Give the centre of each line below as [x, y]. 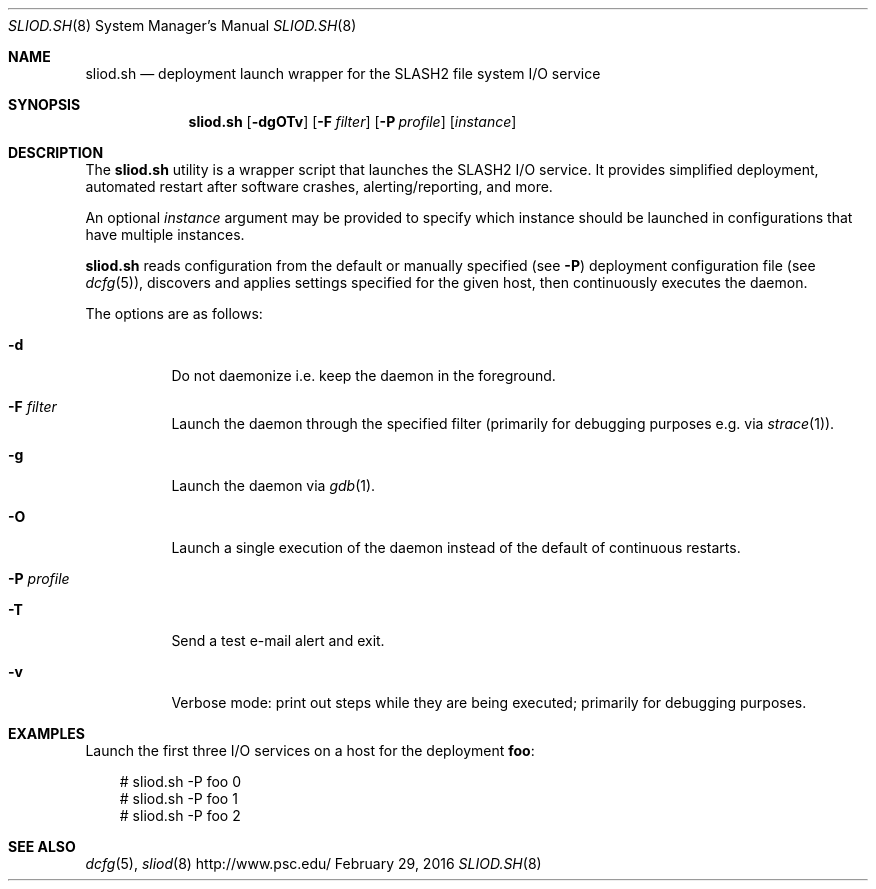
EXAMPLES [46, 733]
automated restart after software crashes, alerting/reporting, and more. [319, 186]
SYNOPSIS [44, 104]
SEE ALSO [42, 846]
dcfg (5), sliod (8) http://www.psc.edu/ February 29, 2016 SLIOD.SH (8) [313, 863]
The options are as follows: [174, 313]
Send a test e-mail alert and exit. [278, 640]
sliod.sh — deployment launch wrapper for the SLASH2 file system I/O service [343, 73]
